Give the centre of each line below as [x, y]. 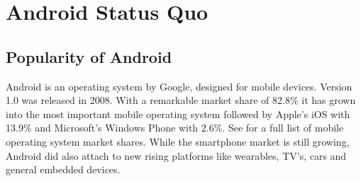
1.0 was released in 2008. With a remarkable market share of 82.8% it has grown [181, 100]
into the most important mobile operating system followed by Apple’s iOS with [178, 113]
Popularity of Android [89, 56]
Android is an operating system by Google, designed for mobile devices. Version [179, 86]
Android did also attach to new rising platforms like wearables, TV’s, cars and [176, 155]
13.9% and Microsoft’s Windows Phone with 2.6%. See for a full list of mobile [175, 128]
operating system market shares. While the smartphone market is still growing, [178, 141]
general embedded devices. [63, 169]
